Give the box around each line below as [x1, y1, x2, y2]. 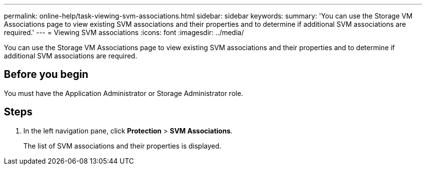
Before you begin [4, 68, 89, 81]
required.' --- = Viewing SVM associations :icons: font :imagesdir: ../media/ [4, 28, 244, 37]
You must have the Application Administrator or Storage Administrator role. [4, 89, 243, 97]
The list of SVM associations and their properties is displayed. [23, 141, 222, 150]
